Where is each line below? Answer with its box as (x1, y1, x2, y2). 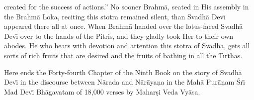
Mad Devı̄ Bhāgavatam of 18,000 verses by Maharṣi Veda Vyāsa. (4, 86, 200, 97)
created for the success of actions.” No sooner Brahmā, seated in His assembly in (4, 1, 249, 11)
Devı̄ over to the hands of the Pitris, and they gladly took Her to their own (4, 30, 234, 41)
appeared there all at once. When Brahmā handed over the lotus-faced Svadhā (4, 21, 243, 31)
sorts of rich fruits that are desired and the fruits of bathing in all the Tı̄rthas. (4, 50, 243, 60)
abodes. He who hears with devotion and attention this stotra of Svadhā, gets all (4, 40, 250, 51)
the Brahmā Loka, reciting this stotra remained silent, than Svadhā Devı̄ (4, 11, 226, 21)
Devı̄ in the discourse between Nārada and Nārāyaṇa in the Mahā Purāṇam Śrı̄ (4, 77, 245, 87)
